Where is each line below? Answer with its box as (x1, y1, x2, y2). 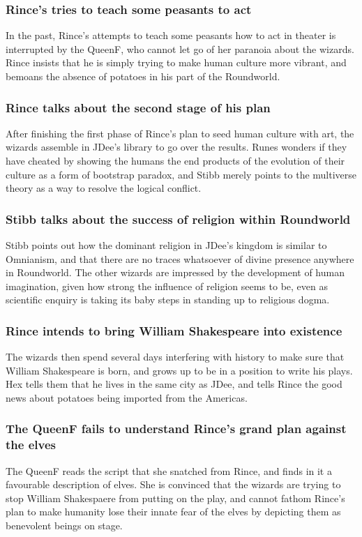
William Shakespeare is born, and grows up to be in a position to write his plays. (6, 363, 353, 377)
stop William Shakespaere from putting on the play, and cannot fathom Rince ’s (6, 490, 345, 505)
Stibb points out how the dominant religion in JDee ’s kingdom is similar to (6, 238, 327, 252)
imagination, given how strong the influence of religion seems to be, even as (6, 278, 328, 293)
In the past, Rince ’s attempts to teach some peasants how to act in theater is (6, 28, 336, 43)
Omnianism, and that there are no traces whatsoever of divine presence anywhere (6, 251, 354, 266)
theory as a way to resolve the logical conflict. (6, 181, 202, 195)
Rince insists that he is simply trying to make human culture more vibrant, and (6, 55, 347, 70)
